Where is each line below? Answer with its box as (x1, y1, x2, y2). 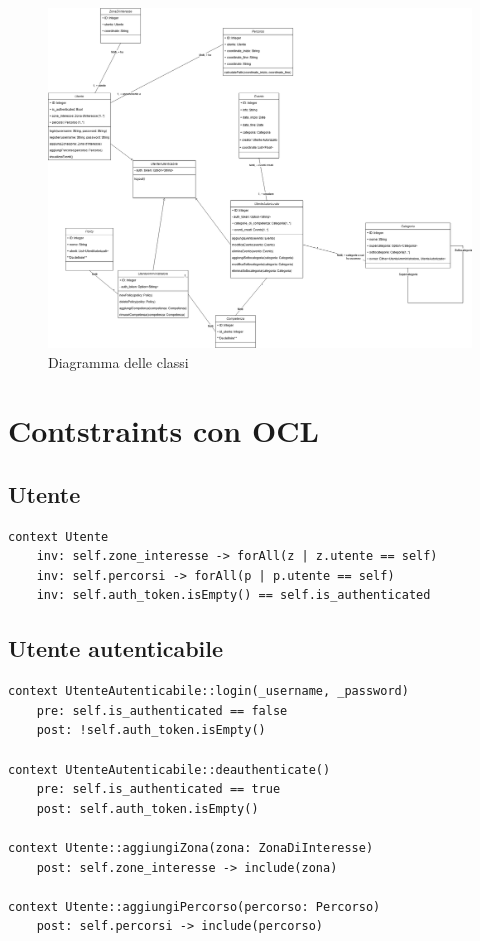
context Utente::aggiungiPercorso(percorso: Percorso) (8, 899, 381, 914)
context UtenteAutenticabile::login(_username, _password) (8, 684, 409, 699)
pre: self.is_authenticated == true (36, 782, 281, 797)
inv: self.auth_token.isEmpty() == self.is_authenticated (36, 588, 431, 603)
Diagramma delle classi (48, 351, 189, 372)
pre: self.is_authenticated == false (36, 703, 288, 718)
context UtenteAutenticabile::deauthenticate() (8, 762, 331, 777)
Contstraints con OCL (8, 410, 319, 451)
